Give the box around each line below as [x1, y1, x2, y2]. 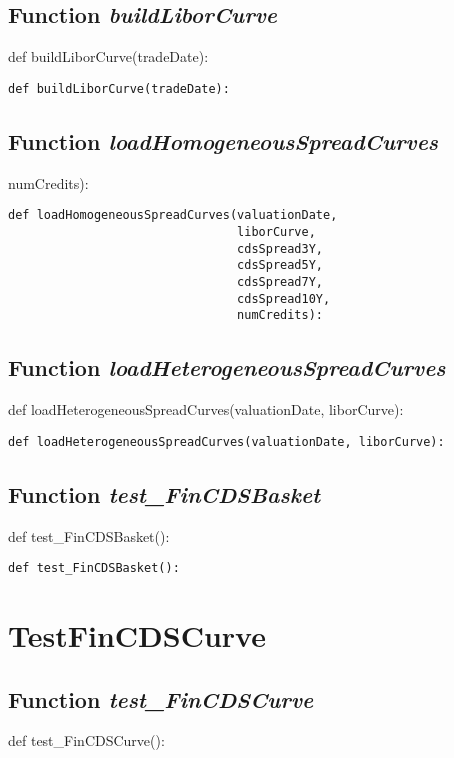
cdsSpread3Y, [237, 241, 323, 256]
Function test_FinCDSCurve [8, 683, 314, 714]
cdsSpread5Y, [237, 258, 323, 273]
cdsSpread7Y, [237, 274, 323, 289]
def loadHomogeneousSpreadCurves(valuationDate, [8, 208, 338, 223]
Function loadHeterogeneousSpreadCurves [8, 352, 446, 383]
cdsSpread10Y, [237, 291, 331, 306]
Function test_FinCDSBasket [8, 478, 321, 509]
